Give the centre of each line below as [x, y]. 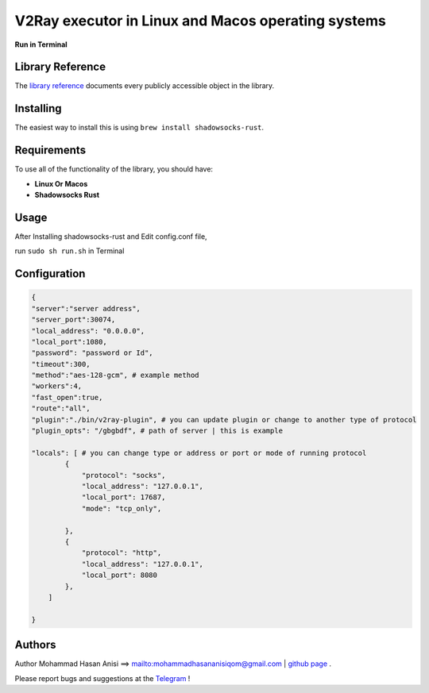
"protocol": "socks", [124, 475]
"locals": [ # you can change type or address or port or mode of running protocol [199, 453]
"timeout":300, [61, 364]
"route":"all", [61, 408]
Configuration [50, 274]
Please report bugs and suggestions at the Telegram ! [102, 678]
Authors [35, 645]
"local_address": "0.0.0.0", [88, 331]
